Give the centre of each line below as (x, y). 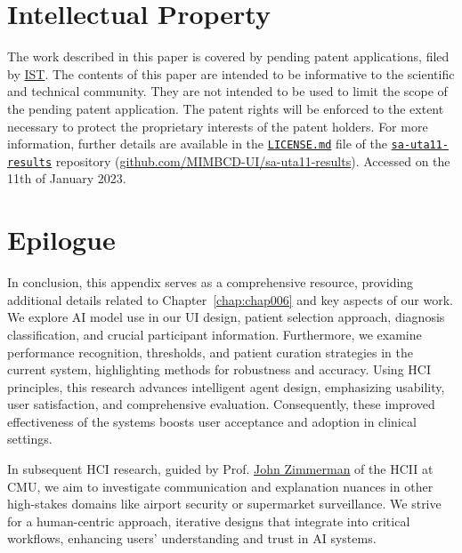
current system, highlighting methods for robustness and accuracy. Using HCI (219, 369)
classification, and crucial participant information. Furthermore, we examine (215, 334)
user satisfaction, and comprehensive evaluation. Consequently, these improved (221, 404)
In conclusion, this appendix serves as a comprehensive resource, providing (211, 282)
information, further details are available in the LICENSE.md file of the (197, 144)
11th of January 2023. (67, 178)
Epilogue (61, 240)
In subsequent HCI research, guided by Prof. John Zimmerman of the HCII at (220, 469)
